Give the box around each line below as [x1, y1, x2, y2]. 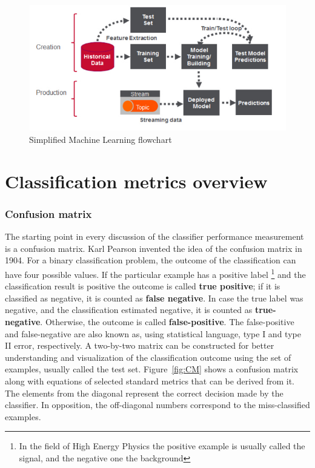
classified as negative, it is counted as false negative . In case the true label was [5, 291, 303, 304]
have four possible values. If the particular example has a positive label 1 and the [5, 266, 306, 280]
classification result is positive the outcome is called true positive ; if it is [5, 280, 280, 292]
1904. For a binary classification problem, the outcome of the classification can [5, 254, 296, 266]
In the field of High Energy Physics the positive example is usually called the [19, 440, 305, 452]
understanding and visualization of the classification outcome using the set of [5, 351, 291, 363]
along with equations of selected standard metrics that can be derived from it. [5, 375, 295, 387]
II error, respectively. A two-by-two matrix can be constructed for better [5, 339, 274, 352]
